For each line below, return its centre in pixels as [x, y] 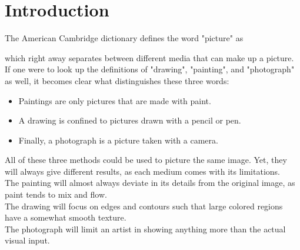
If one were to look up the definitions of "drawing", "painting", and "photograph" [150, 69]
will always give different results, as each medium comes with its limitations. [142, 171]
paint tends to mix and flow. [56, 194]
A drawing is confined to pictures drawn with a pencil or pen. [130, 120]
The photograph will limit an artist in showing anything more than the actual [145, 229]
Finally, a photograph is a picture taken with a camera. [118, 140]
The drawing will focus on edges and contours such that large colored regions [144, 206]
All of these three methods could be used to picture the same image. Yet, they [146, 160]
